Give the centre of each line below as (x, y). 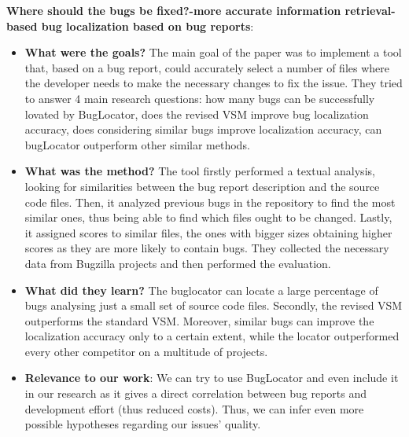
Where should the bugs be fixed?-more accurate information (174, 10)
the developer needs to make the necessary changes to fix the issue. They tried (214, 83)
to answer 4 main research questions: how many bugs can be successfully (200, 98)
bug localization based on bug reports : (147, 26)
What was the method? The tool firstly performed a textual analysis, (200, 171)
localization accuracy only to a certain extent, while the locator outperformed (212, 336)
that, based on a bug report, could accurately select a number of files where (207, 67)
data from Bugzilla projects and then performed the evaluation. (178, 263)
